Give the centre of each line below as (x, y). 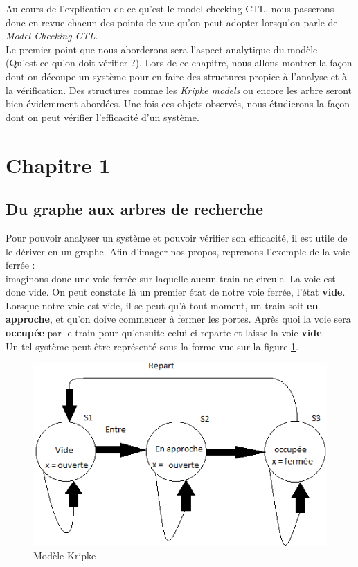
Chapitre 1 (58, 164)
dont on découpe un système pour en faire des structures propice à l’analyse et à (176, 76)
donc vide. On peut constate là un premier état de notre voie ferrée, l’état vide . (176, 292)
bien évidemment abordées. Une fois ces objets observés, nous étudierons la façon (178, 103)
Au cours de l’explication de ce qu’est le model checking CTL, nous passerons (170, 8)
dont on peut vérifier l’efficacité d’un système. (102, 117)
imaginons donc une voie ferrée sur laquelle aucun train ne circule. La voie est (171, 278)
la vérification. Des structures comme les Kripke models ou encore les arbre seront (179, 90)
